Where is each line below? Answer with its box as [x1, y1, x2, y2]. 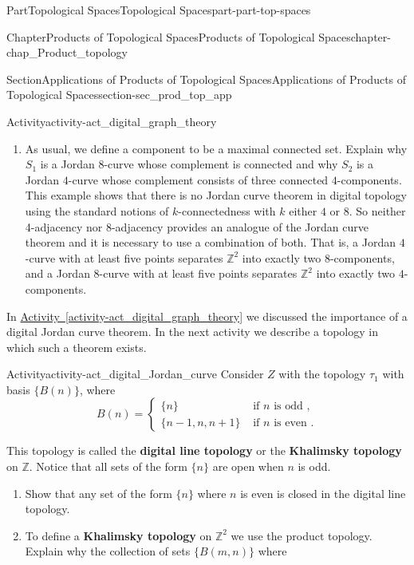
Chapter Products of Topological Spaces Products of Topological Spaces [6, 28, 351, 45]
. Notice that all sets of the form [29, 458, 187, 475]
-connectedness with [178, 202, 276, 219]
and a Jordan [25, 265, 90, 282]
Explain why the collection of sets [25, 543, 191, 559]
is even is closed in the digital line [240, 484, 406, 501]
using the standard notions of [25, 202, 169, 219]
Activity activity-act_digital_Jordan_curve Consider [6, 365, 264, 382]
